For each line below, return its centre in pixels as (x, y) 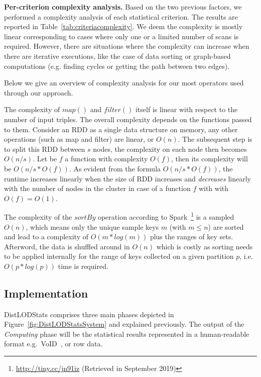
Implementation (46, 293)
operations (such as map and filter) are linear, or (79, 139)
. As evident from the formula (115, 168)
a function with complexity (106, 159)
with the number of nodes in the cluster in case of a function (97, 188)
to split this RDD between (45, 149)
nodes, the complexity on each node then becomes (170, 149)
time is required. (83, 266)
